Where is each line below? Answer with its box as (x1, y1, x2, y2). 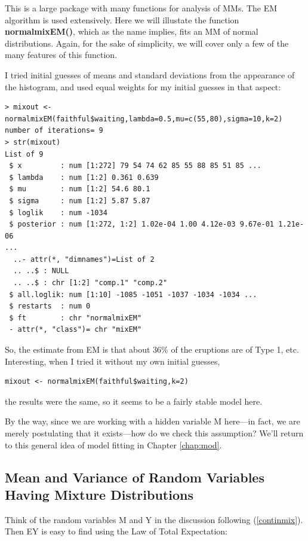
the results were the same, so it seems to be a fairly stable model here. (5, 395, 263, 407)
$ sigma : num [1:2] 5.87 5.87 (9, 196, 150, 205)
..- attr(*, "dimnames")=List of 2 (13, 255, 155, 264)
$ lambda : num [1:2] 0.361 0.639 (9, 173, 159, 182)
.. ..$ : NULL (13, 267, 69, 276)
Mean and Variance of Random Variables (5, 467, 264, 486)
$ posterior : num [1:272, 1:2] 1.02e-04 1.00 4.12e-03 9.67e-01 (9, 220, 275, 229)
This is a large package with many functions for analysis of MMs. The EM (5, 2, 278, 14)
